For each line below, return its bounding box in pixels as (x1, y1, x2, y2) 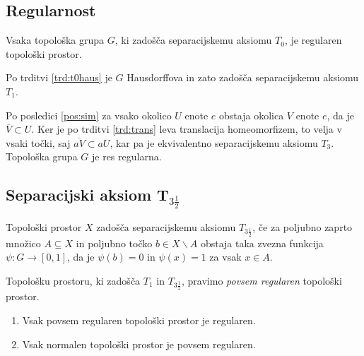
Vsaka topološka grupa (6, 32, 105, 47)
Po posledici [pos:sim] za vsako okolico (6, 107, 172, 122)
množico (6, 235, 41, 250)
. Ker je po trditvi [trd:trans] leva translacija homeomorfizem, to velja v (31, 121, 342, 136)
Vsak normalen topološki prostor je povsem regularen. (22, 336, 256, 351)
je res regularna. (91, 149, 162, 164)
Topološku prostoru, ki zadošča (6, 273, 141, 287)
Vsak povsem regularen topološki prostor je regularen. (22, 313, 256, 328)
